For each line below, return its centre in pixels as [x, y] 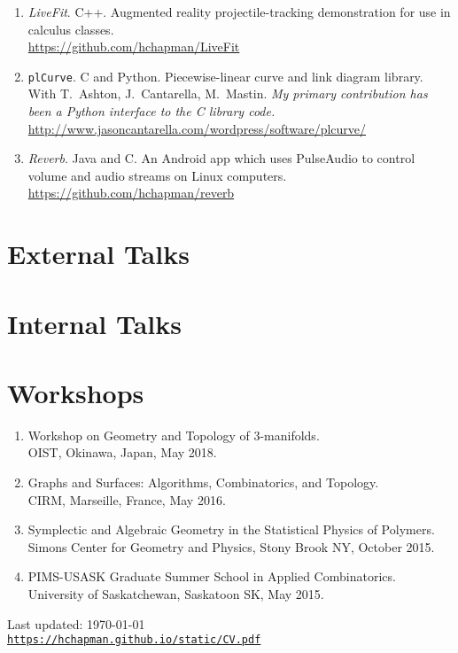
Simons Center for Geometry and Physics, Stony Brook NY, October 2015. [231, 546]
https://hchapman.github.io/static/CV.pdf [134, 640]
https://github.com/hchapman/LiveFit [134, 47]
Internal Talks [94, 323]
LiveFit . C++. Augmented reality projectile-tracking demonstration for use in [239, 12]
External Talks [98, 254]
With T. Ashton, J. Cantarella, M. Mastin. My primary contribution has [228, 93]
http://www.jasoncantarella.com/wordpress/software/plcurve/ [197, 128]
